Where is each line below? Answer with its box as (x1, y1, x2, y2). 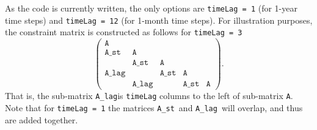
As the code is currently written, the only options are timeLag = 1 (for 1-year (5, 2, 297, 14)
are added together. (5, 113, 78, 126)
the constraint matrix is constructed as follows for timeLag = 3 (5, 26, 242, 38)
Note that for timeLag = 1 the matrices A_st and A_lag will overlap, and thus (5, 101, 303, 114)
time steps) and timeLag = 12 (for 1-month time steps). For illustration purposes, (5, 13, 313, 26)
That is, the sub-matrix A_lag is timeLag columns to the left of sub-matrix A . (5, 89, 293, 102)
